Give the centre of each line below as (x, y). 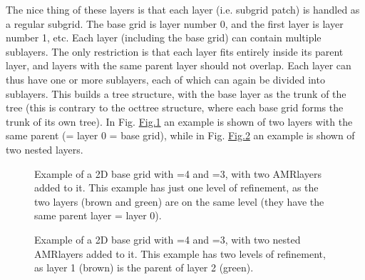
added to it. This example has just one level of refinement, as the (176, 187)
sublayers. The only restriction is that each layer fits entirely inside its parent (175, 51)
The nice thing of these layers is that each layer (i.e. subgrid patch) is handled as (183, 9)
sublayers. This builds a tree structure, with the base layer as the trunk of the (176, 93)
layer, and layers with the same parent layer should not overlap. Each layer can (179, 65)
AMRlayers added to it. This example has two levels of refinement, (180, 253)
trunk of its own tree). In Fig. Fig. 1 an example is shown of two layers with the (179, 121)
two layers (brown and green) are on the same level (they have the (179, 201)
